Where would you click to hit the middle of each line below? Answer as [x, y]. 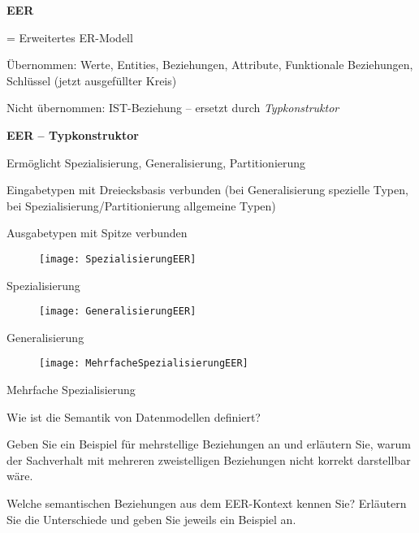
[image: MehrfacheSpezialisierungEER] [144, 364]
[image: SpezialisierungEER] [118, 259]
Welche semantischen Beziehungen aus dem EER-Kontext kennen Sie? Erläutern [207, 503]
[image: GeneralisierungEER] [118, 312]
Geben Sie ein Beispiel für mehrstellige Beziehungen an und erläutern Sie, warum [209, 444]
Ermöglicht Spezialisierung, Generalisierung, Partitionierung [156, 162]
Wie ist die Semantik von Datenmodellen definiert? [134, 416]
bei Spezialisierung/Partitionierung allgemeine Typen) [141, 205]
